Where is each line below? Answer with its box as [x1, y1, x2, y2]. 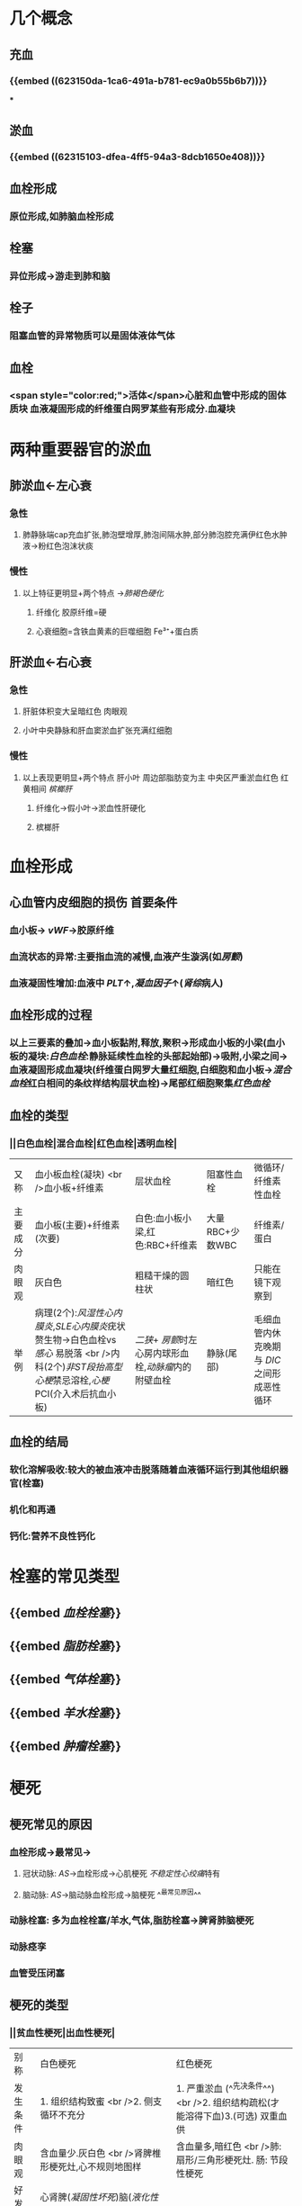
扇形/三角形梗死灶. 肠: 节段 [175, 2153, 289, 2165]
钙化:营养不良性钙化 [9, 1530, 96, 1543]
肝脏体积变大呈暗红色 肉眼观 [22, 706, 128, 716]
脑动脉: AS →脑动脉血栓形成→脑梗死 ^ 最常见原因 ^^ [22, 1887, 202, 1900]
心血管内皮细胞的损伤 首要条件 [9, 895, 178, 910]
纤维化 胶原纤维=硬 [35, 607, 107, 617]
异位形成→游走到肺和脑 [9, 269, 111, 282]
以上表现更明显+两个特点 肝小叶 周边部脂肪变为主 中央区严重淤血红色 [22, 771, 279, 783]
